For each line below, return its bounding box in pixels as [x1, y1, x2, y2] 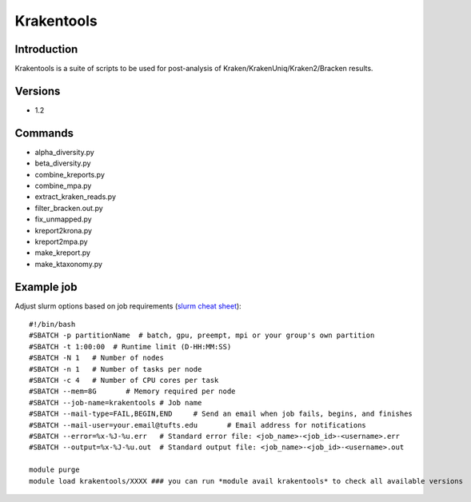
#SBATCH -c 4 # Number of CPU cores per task [29, 376, 219, 385]
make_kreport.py [34, 248, 91, 257]
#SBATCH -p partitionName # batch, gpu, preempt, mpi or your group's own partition [29, 331, 375, 340]
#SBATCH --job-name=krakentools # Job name [29, 398, 202, 407]
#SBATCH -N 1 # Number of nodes [29, 353, 164, 363]
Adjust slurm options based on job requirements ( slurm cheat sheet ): [14, 301, 241, 311]
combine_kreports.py [34, 169, 106, 179]
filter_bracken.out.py [34, 203, 103, 213]
